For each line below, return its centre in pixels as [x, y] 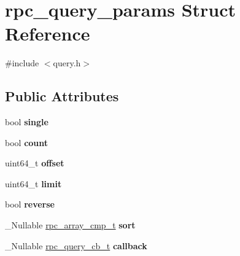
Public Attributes [62, 96]
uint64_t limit [33, 183]
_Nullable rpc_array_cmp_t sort [70, 225]
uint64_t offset [35, 163]
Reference [48, 33]
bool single [27, 122]
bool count [27, 142]
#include [22, 63]
